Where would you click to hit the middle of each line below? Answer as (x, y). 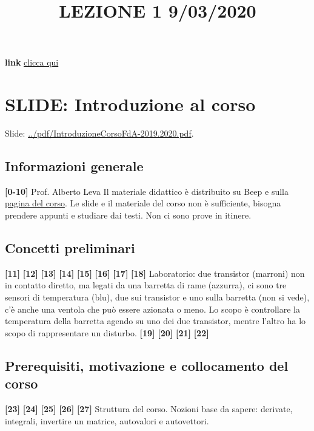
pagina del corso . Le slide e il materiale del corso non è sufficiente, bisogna (143, 203)
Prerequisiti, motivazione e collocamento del (147, 365)
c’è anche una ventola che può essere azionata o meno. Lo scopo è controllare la (152, 309)
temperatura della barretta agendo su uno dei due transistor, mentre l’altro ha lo (155, 321)
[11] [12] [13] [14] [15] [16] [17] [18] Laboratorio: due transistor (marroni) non (155, 273)
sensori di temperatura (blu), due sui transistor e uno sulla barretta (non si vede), (157, 297)
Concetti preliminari (70, 248)
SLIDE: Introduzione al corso (130, 104)
